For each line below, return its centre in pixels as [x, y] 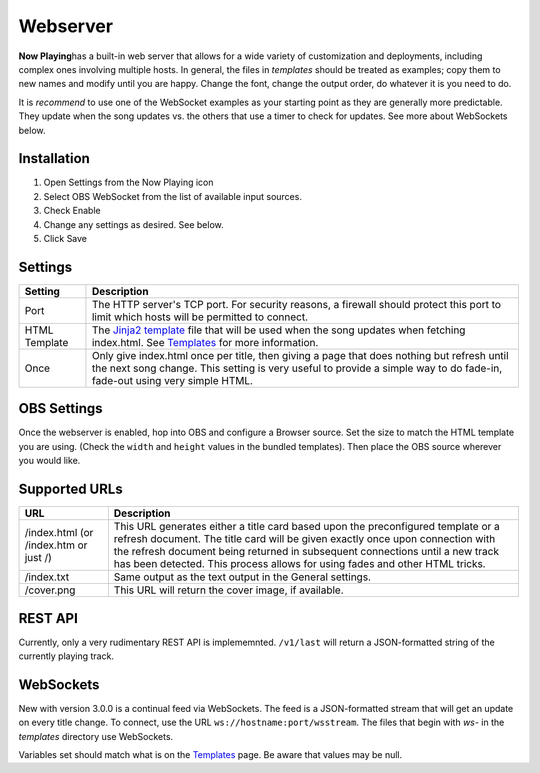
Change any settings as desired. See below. [133, 224]
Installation [54, 158]
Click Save [65, 238]
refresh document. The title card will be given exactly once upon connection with [304, 539]
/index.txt [47, 577]
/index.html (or [59, 533]
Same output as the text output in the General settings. [242, 577]
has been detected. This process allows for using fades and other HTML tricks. [299, 564]
